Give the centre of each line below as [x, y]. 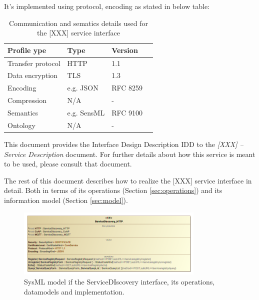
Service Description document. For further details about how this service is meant [130, 154]
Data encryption [32, 75]
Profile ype [27, 50]
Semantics [23, 112]
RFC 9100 [127, 112]
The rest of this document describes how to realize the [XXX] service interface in [128, 180]
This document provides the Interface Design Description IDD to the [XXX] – [124, 144]
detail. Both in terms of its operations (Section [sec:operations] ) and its [113, 190]
